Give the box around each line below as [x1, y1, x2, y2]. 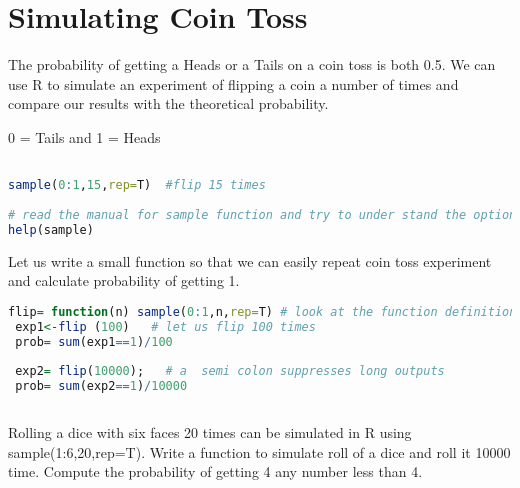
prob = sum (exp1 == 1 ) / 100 [15, 334, 173, 349]
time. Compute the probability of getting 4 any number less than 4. [8, 461, 423, 482]
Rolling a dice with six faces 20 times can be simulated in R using [8, 421, 412, 442]
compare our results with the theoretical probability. [8, 93, 329, 114]
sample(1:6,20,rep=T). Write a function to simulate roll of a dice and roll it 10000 [8, 441, 511, 462]
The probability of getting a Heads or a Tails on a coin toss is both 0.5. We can [8, 54, 496, 75]
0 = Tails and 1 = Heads [8, 126, 161, 147]
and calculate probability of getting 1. [8, 270, 240, 291]
